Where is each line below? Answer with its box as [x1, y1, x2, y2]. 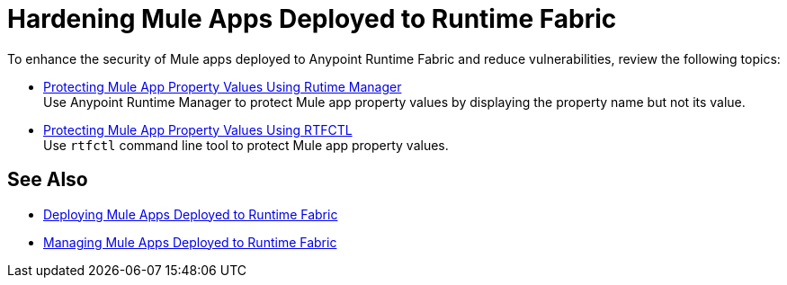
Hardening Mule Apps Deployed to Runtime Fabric [7, 4, 617, 34]
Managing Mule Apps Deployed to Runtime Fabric [43, 234, 337, 250]
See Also [7, 168, 88, 191]
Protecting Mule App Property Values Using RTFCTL [43, 121, 353, 138]
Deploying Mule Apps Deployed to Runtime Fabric [43, 206, 338, 222]
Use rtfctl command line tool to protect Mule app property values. [43, 137, 449, 153]
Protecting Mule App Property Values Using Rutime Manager [43, 78, 402, 94]
